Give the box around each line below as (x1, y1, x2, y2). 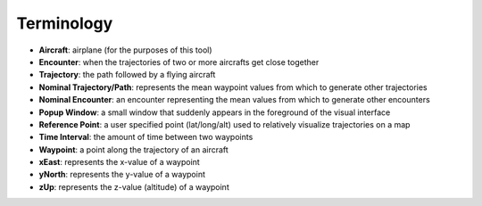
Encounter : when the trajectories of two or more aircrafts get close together (38, 56, 320, 67)
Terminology (16, 13, 113, 33)
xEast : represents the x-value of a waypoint (38, 157, 200, 168)
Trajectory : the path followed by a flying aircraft (38, 70, 216, 80)
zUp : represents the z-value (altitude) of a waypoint (38, 181, 229, 192)
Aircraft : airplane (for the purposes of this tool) (38, 45, 213, 55)
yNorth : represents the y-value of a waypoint (38, 169, 205, 180)
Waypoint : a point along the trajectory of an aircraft (38, 144, 229, 155)
